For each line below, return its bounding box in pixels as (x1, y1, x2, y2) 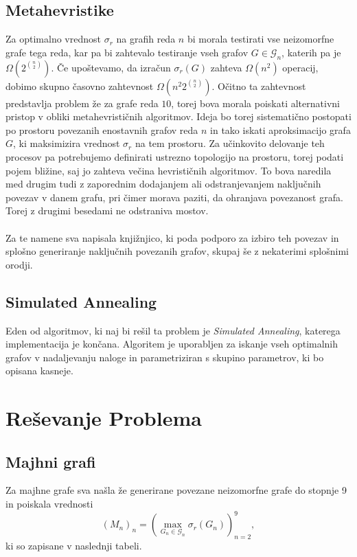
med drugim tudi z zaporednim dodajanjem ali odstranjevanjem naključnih (5, 177, 321, 191)
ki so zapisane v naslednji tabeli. (5, 538, 142, 552)
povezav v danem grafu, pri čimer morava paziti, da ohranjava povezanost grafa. (5, 190, 343, 204)
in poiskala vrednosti (5, 497, 93, 511)
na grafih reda (116, 32, 176, 46)
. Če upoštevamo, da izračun (51, 60, 171, 74)
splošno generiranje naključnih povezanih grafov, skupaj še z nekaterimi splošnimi (5, 244, 349, 258)
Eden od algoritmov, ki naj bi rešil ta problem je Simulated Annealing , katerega (5, 323, 341, 337)
